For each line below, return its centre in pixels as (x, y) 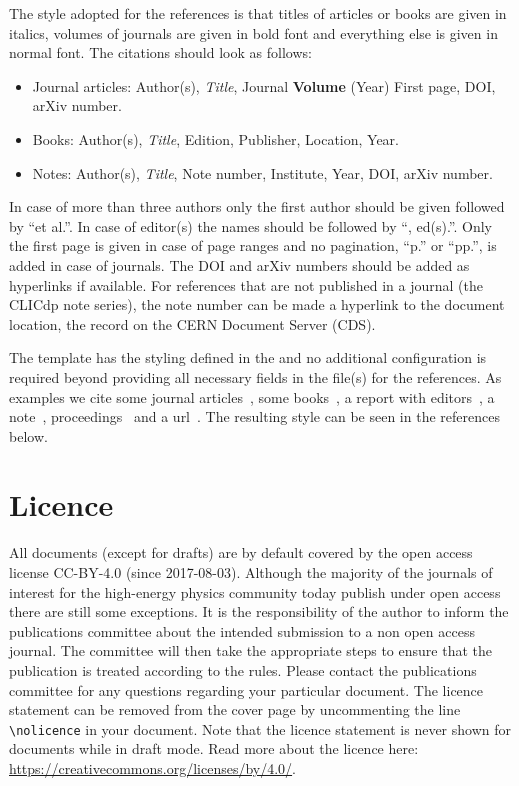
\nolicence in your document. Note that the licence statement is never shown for (260, 728)
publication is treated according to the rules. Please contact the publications (243, 669)
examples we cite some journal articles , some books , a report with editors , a (252, 396)
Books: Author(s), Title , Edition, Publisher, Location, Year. (215, 138)
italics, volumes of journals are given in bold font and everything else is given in (253, 32)
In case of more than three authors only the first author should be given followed (257, 206)
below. (28, 435)
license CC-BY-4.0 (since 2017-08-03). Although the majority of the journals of (251, 572)
